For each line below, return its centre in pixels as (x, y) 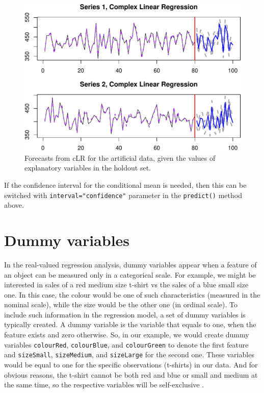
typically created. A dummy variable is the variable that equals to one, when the (130, 324)
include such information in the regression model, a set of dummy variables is (125, 314)
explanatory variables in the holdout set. (88, 168)
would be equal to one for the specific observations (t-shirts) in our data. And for (131, 364)
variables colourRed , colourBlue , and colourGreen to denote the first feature (126, 344)
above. (14, 205)
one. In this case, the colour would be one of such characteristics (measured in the (132, 294)
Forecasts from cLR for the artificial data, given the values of (120, 157)
